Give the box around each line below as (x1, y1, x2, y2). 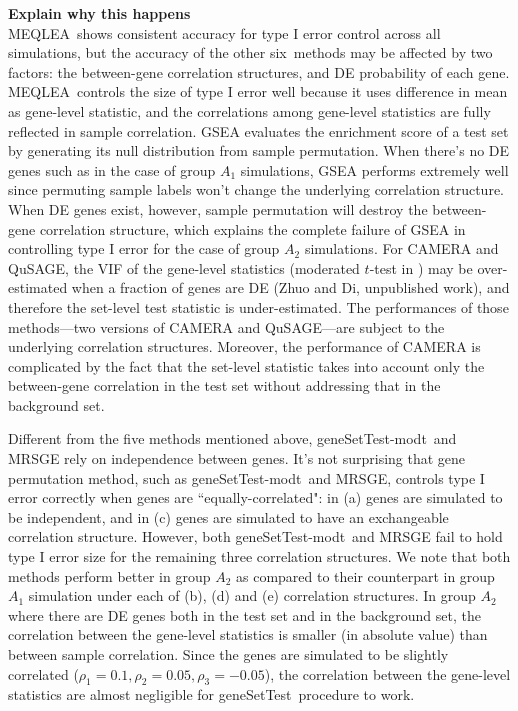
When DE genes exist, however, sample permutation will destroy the (8, 198, 428, 219)
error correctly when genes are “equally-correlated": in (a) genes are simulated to (8, 487, 503, 508)
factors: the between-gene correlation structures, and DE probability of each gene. (8, 61, 510, 82)
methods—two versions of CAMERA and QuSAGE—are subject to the (8, 316, 445, 337)
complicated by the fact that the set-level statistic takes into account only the (8, 355, 485, 376)
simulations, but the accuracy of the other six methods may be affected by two (8, 42, 493, 63)
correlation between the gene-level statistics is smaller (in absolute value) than (8, 624, 488, 645)
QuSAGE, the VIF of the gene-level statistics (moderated (8, 257, 360, 278)
